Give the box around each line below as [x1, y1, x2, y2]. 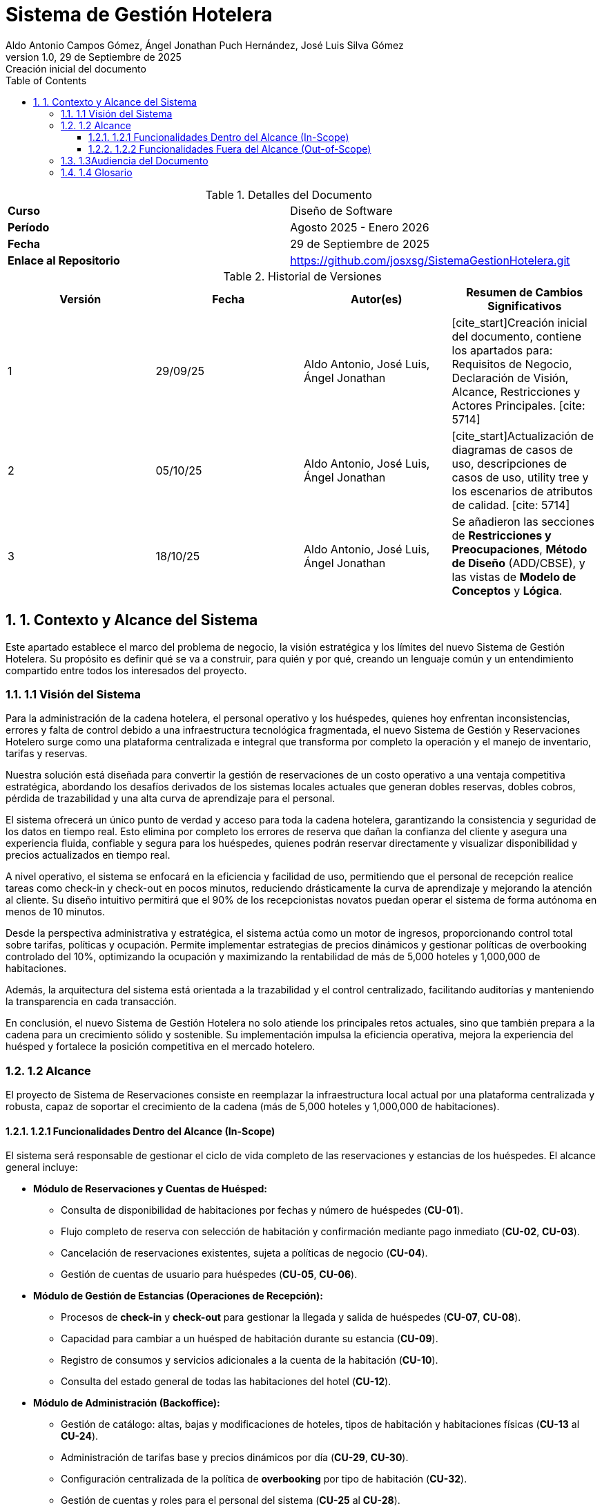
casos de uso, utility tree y [451, 470, 589, 484]
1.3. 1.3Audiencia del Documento [61, 154, 208, 166]
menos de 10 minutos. [6, 906, 106, 918]
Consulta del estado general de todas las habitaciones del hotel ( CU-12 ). [61, 1375, 391, 1388]
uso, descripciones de [451, 456, 567, 470]
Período [8, 220, 50, 234]
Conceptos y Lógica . [451, 583, 563, 598]
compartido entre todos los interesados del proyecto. [6, 664, 247, 676]
